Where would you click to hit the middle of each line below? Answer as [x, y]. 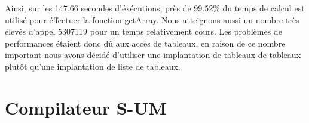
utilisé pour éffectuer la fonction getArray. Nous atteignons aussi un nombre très [152, 19]
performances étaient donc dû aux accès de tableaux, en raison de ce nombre [145, 43]
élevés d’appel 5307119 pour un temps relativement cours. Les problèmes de [143, 31]
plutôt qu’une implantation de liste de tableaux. [93, 66]
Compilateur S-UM [86, 107]
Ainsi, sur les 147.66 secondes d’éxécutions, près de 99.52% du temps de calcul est [155, 8]
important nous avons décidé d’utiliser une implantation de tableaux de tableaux [153, 55]
